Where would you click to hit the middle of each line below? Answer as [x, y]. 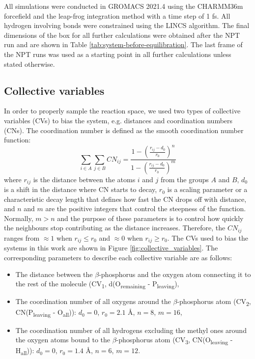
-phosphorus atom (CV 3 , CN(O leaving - [174, 340]
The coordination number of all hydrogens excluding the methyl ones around [131, 330]
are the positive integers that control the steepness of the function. [146, 208]
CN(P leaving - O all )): [46, 313]
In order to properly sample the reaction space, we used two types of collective [122, 111]
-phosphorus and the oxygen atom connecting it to [175, 274]
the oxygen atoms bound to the [63, 340]
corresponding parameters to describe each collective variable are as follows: [118, 257]
